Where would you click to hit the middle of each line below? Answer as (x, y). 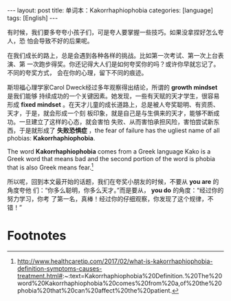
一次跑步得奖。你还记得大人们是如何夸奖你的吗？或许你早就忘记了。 (123, 64)
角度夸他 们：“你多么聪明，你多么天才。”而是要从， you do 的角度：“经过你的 (115, 190)
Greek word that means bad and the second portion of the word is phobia (111, 159)
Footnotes (37, 235)
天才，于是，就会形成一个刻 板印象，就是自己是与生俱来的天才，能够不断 (110, 113)
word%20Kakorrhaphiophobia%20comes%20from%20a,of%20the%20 (119, 283)
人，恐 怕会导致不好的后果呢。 (50, 41)
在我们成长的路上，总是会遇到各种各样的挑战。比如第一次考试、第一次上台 (112, 55)
